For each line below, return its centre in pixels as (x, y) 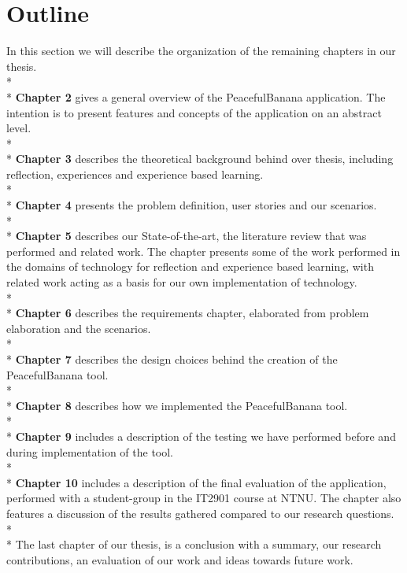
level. (19, 128)
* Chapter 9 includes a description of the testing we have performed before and (201, 436)
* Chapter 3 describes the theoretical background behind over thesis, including (200, 159)
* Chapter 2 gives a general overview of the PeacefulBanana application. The (196, 96)
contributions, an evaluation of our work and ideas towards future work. (180, 559)
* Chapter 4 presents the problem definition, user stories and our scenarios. (192, 205)
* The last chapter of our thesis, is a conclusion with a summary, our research (194, 544)
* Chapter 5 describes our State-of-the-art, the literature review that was (187, 236)
